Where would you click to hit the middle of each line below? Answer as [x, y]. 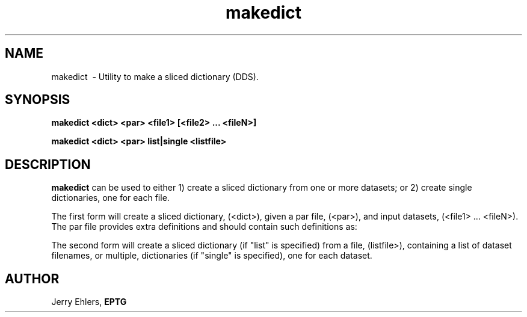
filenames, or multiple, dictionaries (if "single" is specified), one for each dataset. [212, 256]
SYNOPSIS [38, 100]
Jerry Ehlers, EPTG [89, 302]
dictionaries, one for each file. [110, 198]
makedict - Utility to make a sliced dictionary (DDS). [155, 76]
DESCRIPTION [48, 164]
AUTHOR [32, 279]
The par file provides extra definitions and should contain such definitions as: [204, 227]
